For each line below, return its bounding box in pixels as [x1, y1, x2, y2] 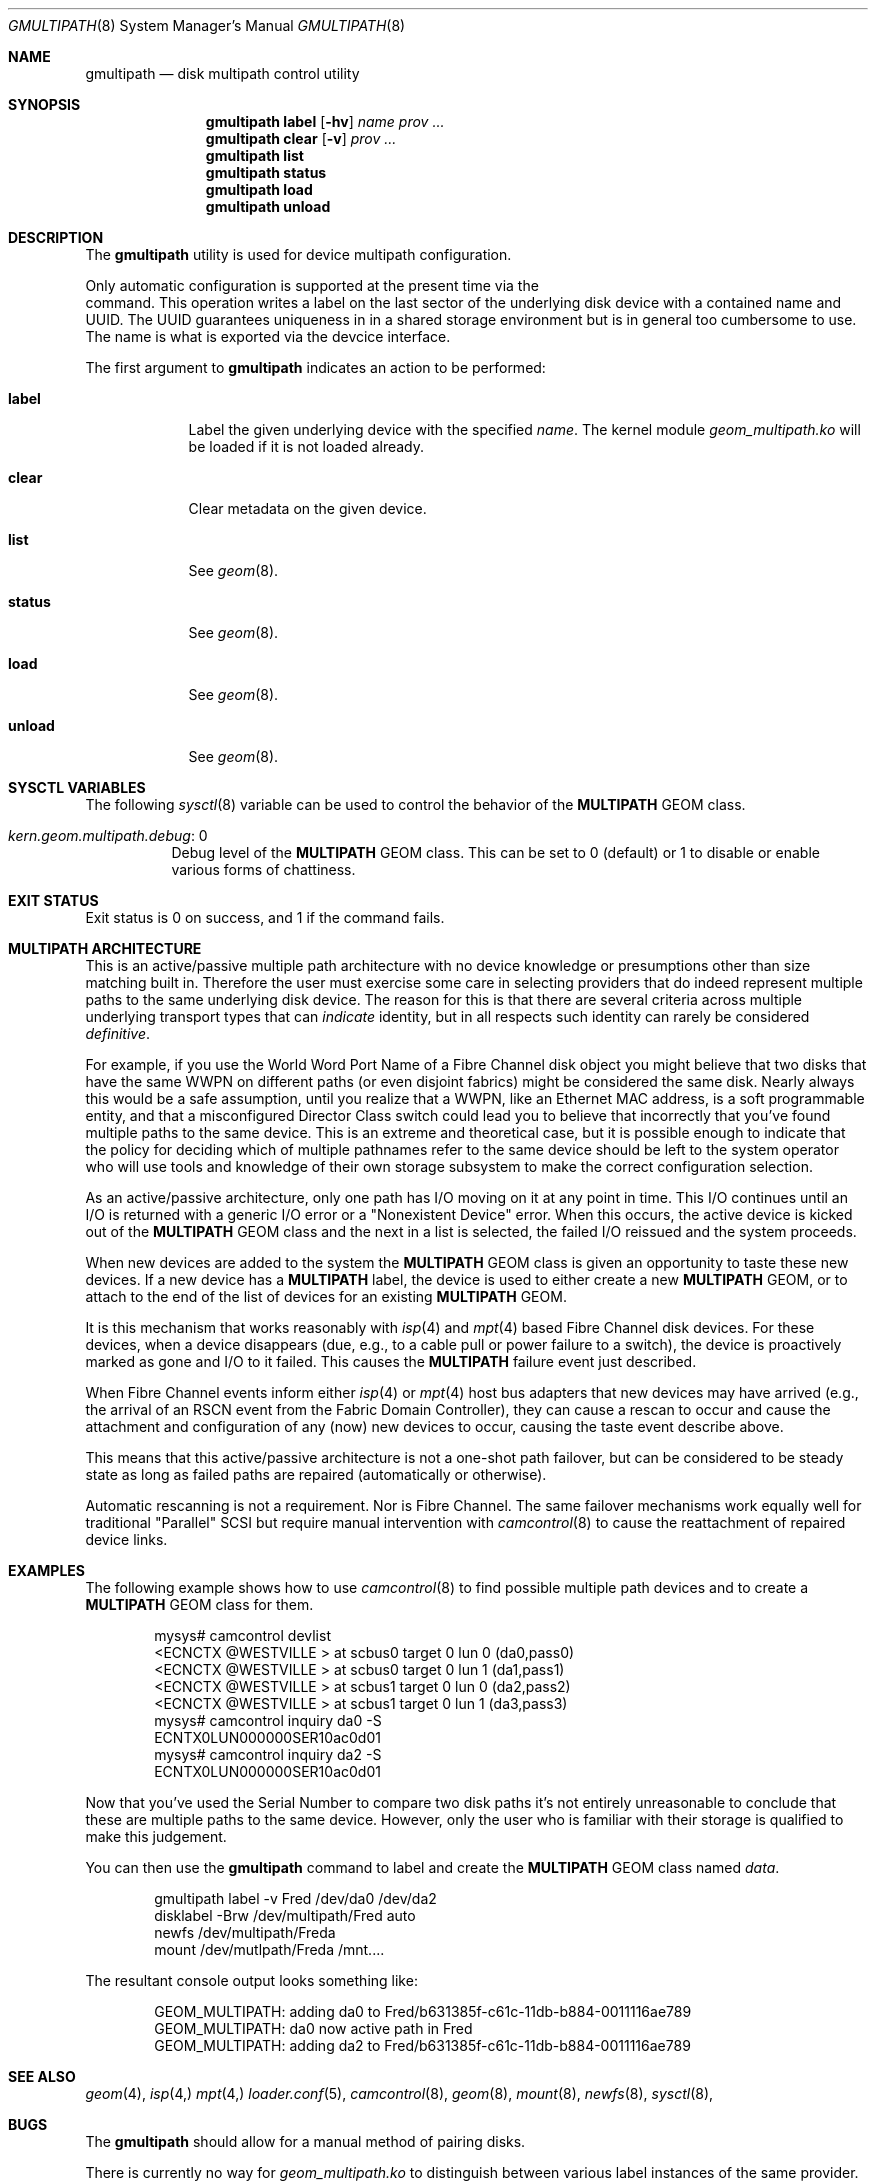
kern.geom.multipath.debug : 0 [8, 827, 208, 844]
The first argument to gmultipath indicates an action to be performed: [85, 359, 546, 376]
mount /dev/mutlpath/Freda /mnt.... [154, 1941, 385, 1958]
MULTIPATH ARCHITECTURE [8, 940, 202, 957]
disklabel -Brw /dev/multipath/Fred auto [154, 1907, 416, 1924]
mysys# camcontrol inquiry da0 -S [154, 1712, 382, 1729]
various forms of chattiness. [171, 861, 356, 878]
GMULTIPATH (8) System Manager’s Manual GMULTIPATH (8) [8, 17, 406, 34]
